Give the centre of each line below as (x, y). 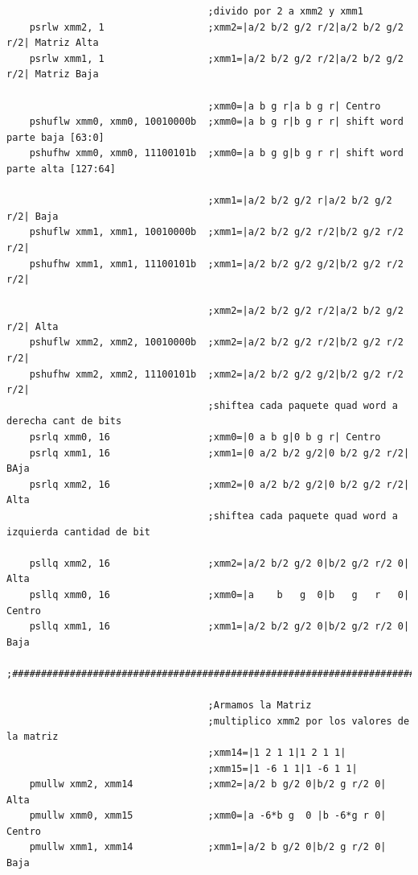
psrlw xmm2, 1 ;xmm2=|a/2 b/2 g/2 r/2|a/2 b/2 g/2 (216, 27)
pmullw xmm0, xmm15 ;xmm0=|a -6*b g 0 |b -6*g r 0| (208, 816)
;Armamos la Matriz (260, 706)
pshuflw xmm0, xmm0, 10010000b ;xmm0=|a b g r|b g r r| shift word (216, 122)
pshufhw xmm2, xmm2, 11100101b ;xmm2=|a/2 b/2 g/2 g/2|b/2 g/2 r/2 (216, 374)
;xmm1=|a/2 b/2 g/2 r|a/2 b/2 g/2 (300, 201)
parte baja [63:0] (55, 137)
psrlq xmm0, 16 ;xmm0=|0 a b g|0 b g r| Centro (205, 438)
